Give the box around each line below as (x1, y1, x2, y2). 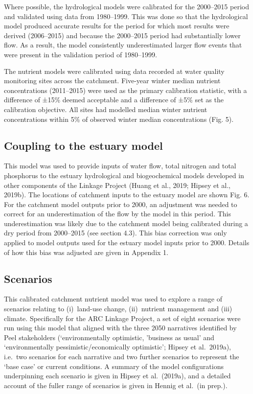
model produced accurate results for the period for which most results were (4, 21, 230, 31)
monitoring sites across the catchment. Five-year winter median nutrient (4, 75, 221, 86)
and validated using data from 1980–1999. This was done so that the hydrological (4, 11, 248, 21)
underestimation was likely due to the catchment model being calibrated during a (4, 218, 248, 228)
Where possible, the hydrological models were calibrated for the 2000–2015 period (4, 1, 249, 11)
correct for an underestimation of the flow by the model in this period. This (4, 209, 231, 219)
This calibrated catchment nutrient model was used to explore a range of (4, 294, 223, 304)
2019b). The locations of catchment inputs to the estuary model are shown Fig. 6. (4, 189, 250, 200)
